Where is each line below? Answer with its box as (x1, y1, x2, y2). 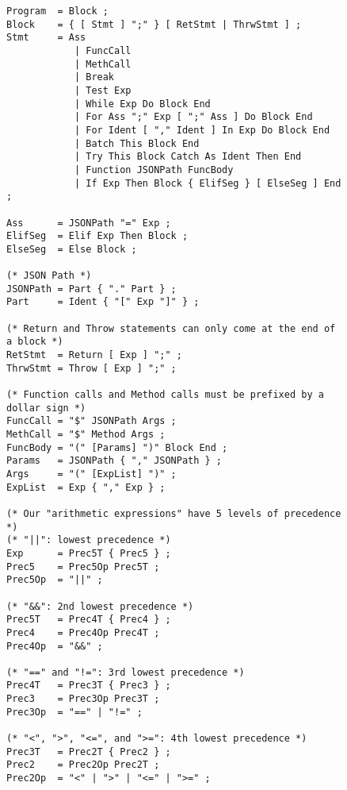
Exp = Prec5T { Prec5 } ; (6, 547, 171, 559)
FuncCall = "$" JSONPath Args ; (6, 415, 177, 427)
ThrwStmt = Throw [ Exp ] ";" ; (6, 362, 177, 374)
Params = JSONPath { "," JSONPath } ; (6, 455, 223, 467)
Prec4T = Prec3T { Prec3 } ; (6, 680, 171, 692)
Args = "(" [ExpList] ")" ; (6, 468, 177, 480)
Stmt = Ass (6, 32, 86, 44)
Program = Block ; (6, 6, 109, 17)
